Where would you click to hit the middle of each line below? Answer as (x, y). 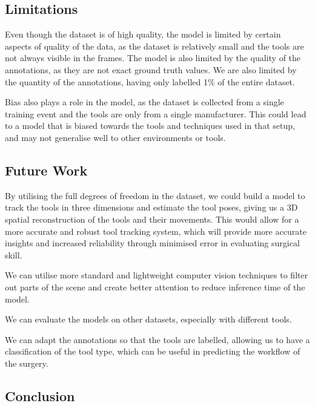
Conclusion (40, 395)
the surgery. (27, 363)
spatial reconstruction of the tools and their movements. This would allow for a (152, 219)
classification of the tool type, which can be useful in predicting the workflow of (153, 351)
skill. (14, 254)
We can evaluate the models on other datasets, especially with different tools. (148, 319)
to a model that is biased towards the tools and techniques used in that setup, (150, 126)
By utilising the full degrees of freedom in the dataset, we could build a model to (155, 195)
